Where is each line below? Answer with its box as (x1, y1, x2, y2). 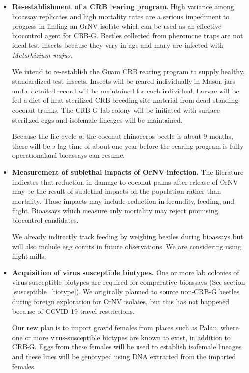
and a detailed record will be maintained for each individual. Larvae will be (12, 85, 239, 95)
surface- (198, 104, 222, 115)
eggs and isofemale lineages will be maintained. (41, 114, 183, 124)
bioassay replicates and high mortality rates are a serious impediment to (12, 11, 230, 21)
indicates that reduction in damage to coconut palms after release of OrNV (12, 176, 238, 186)
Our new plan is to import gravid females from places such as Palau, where (12, 322, 239, 333)
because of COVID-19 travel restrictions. (12, 306, 135, 316)
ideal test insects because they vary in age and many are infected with (12, 40, 223, 50)
